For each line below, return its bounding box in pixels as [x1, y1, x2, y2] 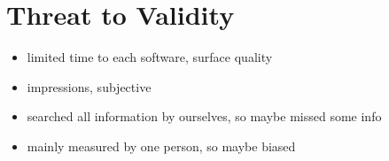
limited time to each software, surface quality [27, 48, 273, 66]
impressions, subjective [27, 77, 152, 96]
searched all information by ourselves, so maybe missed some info [27, 107, 382, 126]
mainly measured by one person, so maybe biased [27, 136, 296, 155]
